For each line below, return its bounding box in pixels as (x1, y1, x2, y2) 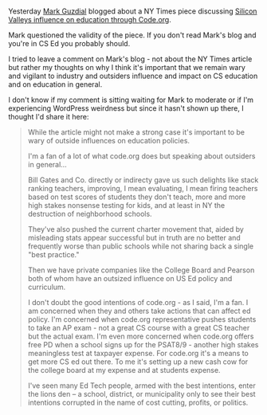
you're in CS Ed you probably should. (8, 39, 131, 49)
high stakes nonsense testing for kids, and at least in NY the (27, 201, 226, 210)
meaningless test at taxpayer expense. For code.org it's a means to (27, 349, 249, 358)
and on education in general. (8, 80, 103, 89)
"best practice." (27, 250, 80, 260)
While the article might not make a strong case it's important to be (27, 127, 245, 137)
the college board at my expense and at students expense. (27, 366, 221, 375)
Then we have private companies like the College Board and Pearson (27, 265, 255, 275)
